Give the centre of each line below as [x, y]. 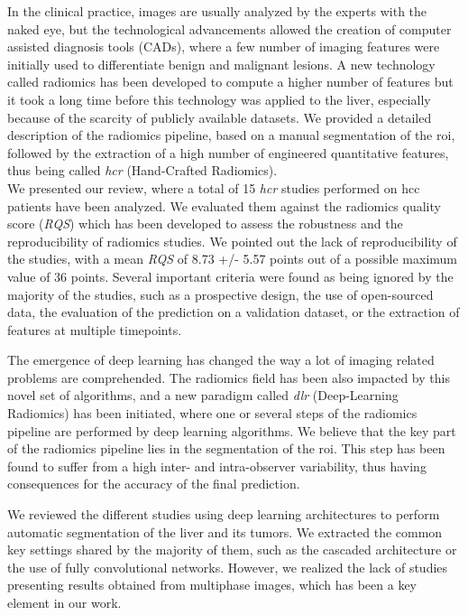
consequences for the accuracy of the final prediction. [154, 484]
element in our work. [64, 602]
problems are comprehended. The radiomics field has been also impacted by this [229, 377]
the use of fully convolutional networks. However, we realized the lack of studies [228, 567]
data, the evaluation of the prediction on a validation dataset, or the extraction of [234, 312]
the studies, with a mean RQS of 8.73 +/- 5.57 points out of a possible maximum [232, 259]
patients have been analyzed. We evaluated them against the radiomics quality [224, 205]
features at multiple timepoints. [95, 329]
